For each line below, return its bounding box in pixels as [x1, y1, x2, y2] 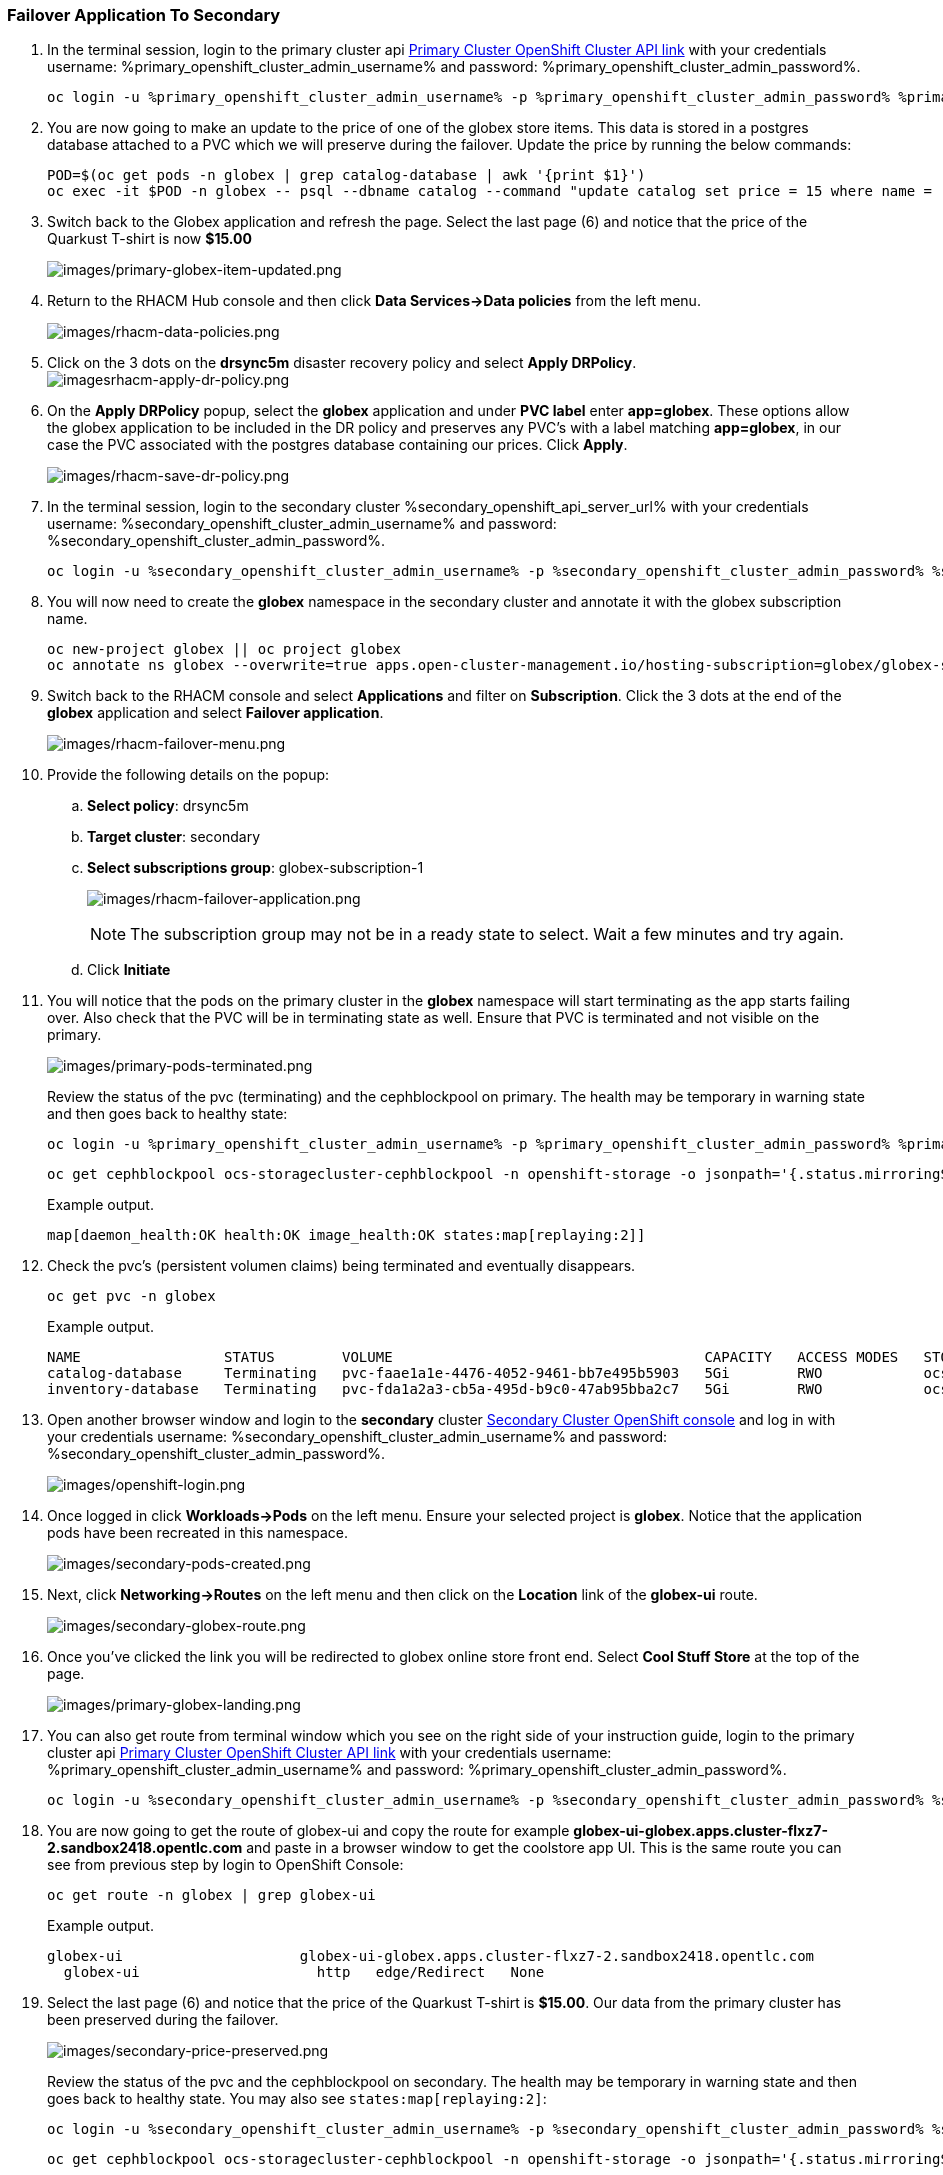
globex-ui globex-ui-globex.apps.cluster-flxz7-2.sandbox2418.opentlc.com [47, 1948, 815, 1965]
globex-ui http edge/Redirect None [63, 1964, 545, 1981]
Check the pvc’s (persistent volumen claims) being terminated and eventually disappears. [47, 1257, 636, 1275]
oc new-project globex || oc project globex [47, 641, 402, 658]
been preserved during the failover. [47, 2011, 279, 2029]
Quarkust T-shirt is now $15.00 [47, 230, 252, 248]
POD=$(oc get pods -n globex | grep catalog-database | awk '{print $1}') [47, 167, 646, 184]
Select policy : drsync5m [87, 797, 249, 815]
